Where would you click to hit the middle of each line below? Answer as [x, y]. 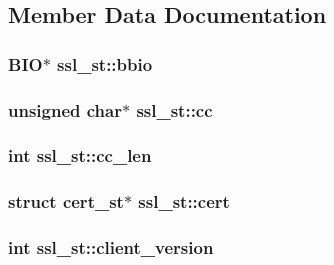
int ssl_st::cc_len [80, 155]
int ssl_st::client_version [111, 247]
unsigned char [65, 109]
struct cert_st [66, 201]
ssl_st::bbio [105, 63]
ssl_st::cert [184, 201]
